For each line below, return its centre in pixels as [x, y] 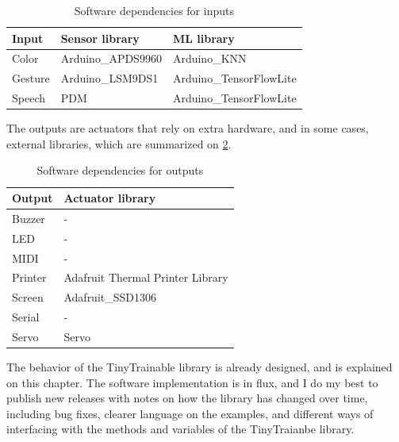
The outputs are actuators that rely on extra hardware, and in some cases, [188, 128]
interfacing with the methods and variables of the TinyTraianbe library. [180, 429]
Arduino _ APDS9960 [111, 58]
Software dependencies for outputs [120, 170]
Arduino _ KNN [209, 58]
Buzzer [29, 218]
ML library [203, 38]
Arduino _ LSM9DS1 [109, 78]
